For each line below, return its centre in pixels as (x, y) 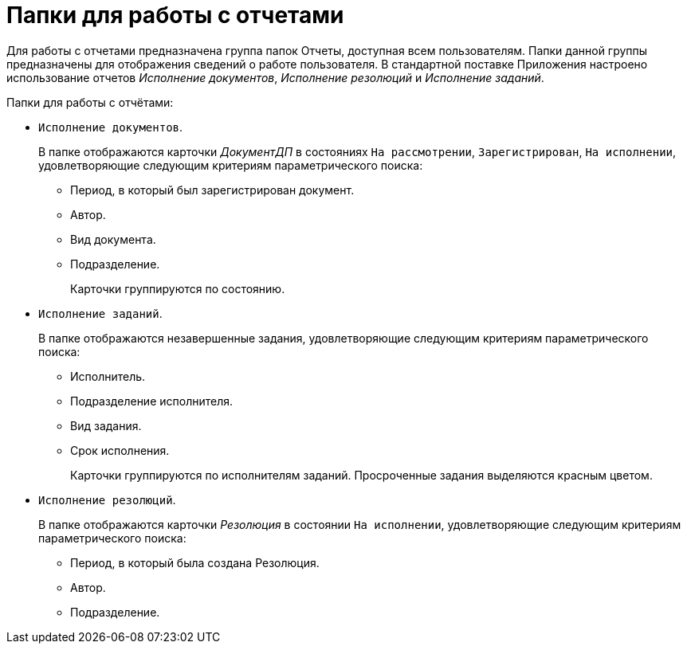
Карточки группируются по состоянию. (178, 288)
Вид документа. (113, 239)
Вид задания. (106, 425)
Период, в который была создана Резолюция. (195, 562)
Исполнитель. (108, 376)
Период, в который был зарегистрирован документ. (212, 190)
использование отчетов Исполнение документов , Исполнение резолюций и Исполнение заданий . (275, 77)
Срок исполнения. (120, 450)
